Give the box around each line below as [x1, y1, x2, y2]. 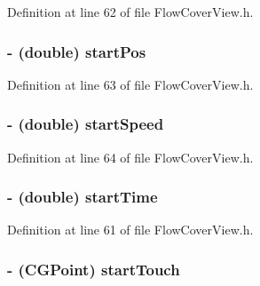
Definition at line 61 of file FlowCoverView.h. [7, 220, 254, 239]
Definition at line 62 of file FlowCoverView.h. [7, 3, 254, 20]
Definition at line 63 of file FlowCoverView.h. [7, 75, 254, 93]
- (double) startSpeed [7, 113, 164, 135]
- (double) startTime [7, 186, 158, 208]
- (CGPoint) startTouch [7, 258, 180, 280]
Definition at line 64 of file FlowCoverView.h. [7, 147, 254, 166]
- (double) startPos [7, 40, 146, 62]
